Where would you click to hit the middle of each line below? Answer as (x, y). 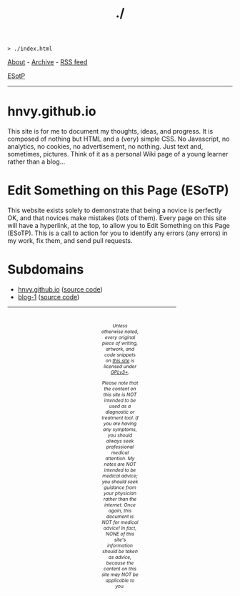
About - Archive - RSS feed (47, 62)
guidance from (120, 487)
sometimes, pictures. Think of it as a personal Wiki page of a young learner (118, 154)
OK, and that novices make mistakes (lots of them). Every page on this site (117, 218)
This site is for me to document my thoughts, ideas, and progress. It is (110, 131)
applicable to (120, 580)
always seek (120, 441)
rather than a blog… (36, 162)
